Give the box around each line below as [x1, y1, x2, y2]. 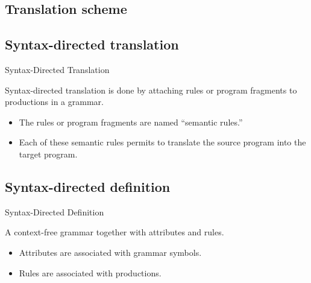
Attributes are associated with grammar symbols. [19, 246, 202, 258]
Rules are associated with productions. [19, 266, 162, 279]
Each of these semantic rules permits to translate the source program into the [19, 136, 306, 148]
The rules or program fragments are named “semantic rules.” [19, 115, 243, 128]
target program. [19, 147, 78, 160]
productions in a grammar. [5, 95, 104, 108]
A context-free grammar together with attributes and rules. [5, 226, 224, 238]
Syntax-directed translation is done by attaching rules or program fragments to [5, 83, 297, 96]
